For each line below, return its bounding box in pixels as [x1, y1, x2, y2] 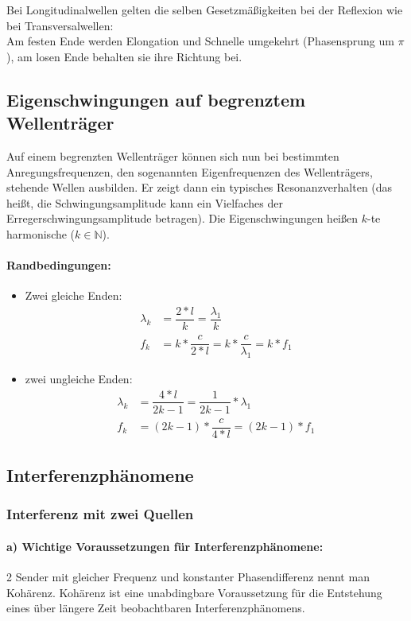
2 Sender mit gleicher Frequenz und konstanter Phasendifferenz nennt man [6, 569, 370, 585]
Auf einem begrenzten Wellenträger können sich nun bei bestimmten [6, 147, 339, 164]
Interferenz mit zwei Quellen [6, 504, 194, 524]
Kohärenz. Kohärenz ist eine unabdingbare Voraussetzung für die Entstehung [6, 584, 382, 600]
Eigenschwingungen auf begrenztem [6, 87, 306, 111]
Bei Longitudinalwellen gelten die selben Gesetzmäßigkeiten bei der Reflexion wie [6, 2, 403, 17]
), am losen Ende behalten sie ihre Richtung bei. [6, 48, 242, 64]
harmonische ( [6, 225, 76, 242]
